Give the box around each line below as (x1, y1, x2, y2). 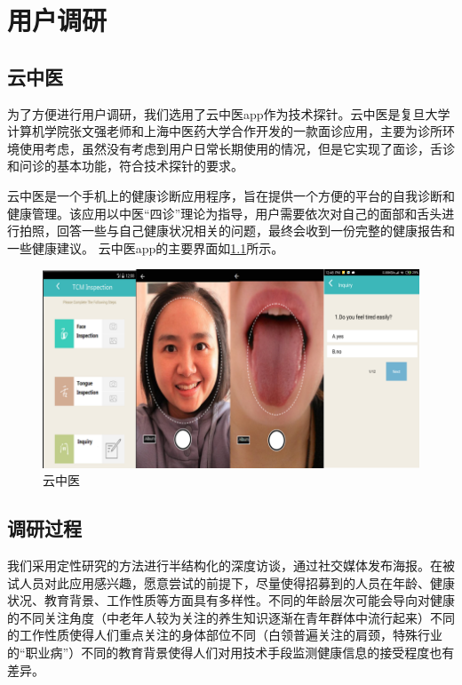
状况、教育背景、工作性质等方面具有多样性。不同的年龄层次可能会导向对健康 (7, 591, 455, 609)
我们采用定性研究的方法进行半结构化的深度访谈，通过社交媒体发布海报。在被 (7, 556, 455, 575)
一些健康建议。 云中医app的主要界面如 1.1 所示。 (7, 238, 284, 257)
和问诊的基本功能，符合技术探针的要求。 (7, 156, 243, 175)
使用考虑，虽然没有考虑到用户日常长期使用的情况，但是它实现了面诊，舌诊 (19, 139, 455, 157)
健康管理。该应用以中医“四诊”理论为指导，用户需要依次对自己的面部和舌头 (7, 203, 442, 222)
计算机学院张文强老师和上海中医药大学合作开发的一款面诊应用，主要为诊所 (7, 122, 442, 140)
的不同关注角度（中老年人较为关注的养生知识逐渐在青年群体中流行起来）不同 (7, 608, 455, 626)
